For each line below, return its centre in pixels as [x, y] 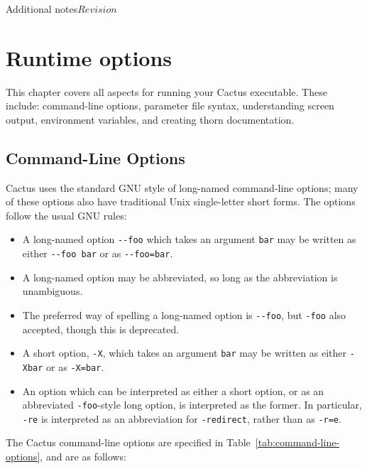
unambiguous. [53, 291]
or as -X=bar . [75, 366]
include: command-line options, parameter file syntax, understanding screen [170, 106]
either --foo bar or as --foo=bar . [98, 253]
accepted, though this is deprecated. [101, 329]
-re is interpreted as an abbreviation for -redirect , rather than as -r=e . [182, 418]
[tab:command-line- [297, 442]
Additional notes [42, 9]
